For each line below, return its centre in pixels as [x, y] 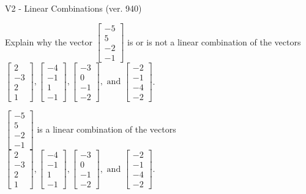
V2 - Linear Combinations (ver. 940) [73, 8]
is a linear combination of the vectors [106, 129]
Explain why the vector [49, 41]
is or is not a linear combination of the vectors [214, 41]
